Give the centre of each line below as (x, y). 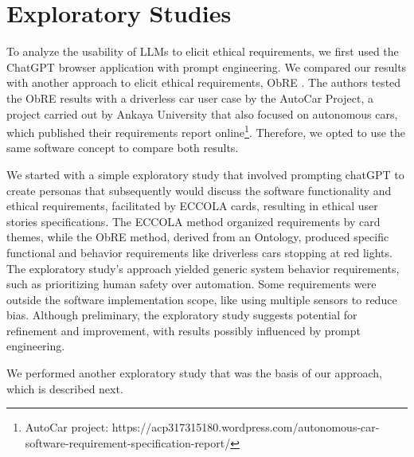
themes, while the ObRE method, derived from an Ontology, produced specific (198, 237)
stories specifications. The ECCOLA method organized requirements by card (193, 221)
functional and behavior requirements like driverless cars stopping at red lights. (199, 252)
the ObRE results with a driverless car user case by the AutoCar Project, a (190, 98)
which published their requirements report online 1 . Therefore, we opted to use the (206, 131)
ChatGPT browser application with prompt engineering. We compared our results (207, 66)
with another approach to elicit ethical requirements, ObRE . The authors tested (204, 82)
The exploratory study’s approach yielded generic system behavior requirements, (203, 268)
